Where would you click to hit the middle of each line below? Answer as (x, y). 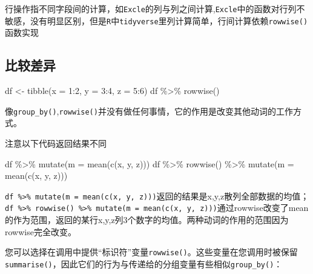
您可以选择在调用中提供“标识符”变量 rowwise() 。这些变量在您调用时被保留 (151, 252)
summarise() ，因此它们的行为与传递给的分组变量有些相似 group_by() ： (144, 263)
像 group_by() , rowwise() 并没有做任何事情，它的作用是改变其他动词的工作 (149, 111)
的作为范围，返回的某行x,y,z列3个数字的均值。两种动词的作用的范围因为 (147, 220)
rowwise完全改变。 (41, 231)
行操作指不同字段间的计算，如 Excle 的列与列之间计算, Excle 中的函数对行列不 (155, 8)
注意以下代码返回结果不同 (56, 143)
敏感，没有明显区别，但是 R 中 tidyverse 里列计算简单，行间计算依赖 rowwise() (156, 20)
